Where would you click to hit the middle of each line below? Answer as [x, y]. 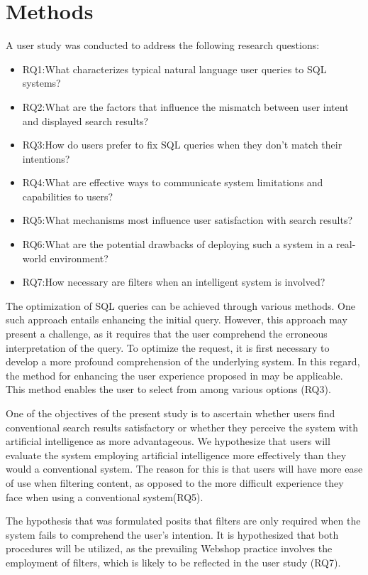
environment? [79, 258]
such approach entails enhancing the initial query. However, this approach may [177, 319]
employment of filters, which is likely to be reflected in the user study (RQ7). [173, 562]
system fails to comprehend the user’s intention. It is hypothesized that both [172, 534]
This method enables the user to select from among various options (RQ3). [168, 389]
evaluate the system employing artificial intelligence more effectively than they [176, 455]
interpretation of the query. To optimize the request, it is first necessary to [168, 347]
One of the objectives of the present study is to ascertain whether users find [171, 413]
